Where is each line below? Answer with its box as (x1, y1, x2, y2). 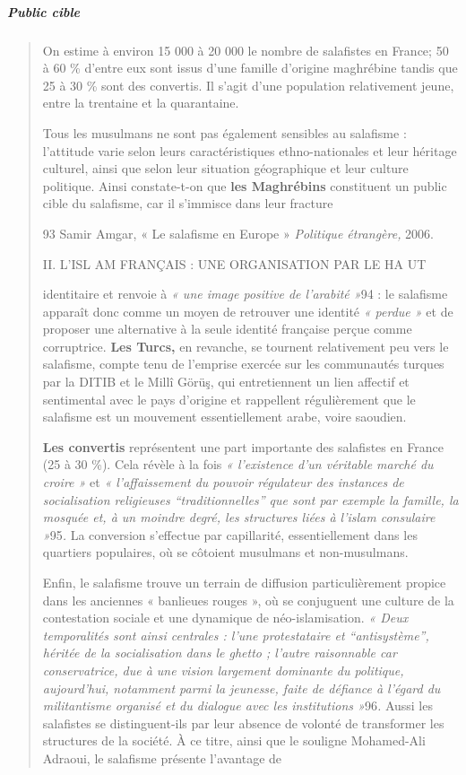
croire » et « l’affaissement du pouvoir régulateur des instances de (42, 473, 404, 492)
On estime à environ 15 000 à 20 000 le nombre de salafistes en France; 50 (42, 40, 449, 59)
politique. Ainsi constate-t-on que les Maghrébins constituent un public (42, 176, 447, 195)
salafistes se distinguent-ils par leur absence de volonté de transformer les (42, 713, 444, 732)
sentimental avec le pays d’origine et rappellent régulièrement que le (42, 389, 416, 408)
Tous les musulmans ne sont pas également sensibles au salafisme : (42, 123, 407, 142)
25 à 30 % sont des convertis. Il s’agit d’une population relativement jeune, (42, 75, 454, 94)
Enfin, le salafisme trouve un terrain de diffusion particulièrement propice (42, 573, 446, 591)
